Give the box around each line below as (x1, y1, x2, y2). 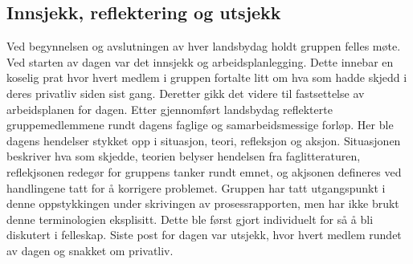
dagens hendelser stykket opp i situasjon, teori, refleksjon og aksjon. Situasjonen (6, 132, 401, 148)
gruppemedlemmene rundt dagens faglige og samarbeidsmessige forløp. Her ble (6, 116, 394, 133)
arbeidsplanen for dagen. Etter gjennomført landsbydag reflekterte (6, 100, 333, 117)
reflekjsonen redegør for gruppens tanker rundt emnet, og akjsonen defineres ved (6, 163, 402, 180)
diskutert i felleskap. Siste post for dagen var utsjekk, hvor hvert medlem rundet (6, 226, 402, 243)
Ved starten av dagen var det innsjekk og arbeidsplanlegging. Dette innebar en (6, 53, 394, 70)
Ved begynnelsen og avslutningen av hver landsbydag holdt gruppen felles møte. (6, 38, 401, 55)
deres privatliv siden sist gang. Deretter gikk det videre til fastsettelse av (6, 84, 365, 101)
